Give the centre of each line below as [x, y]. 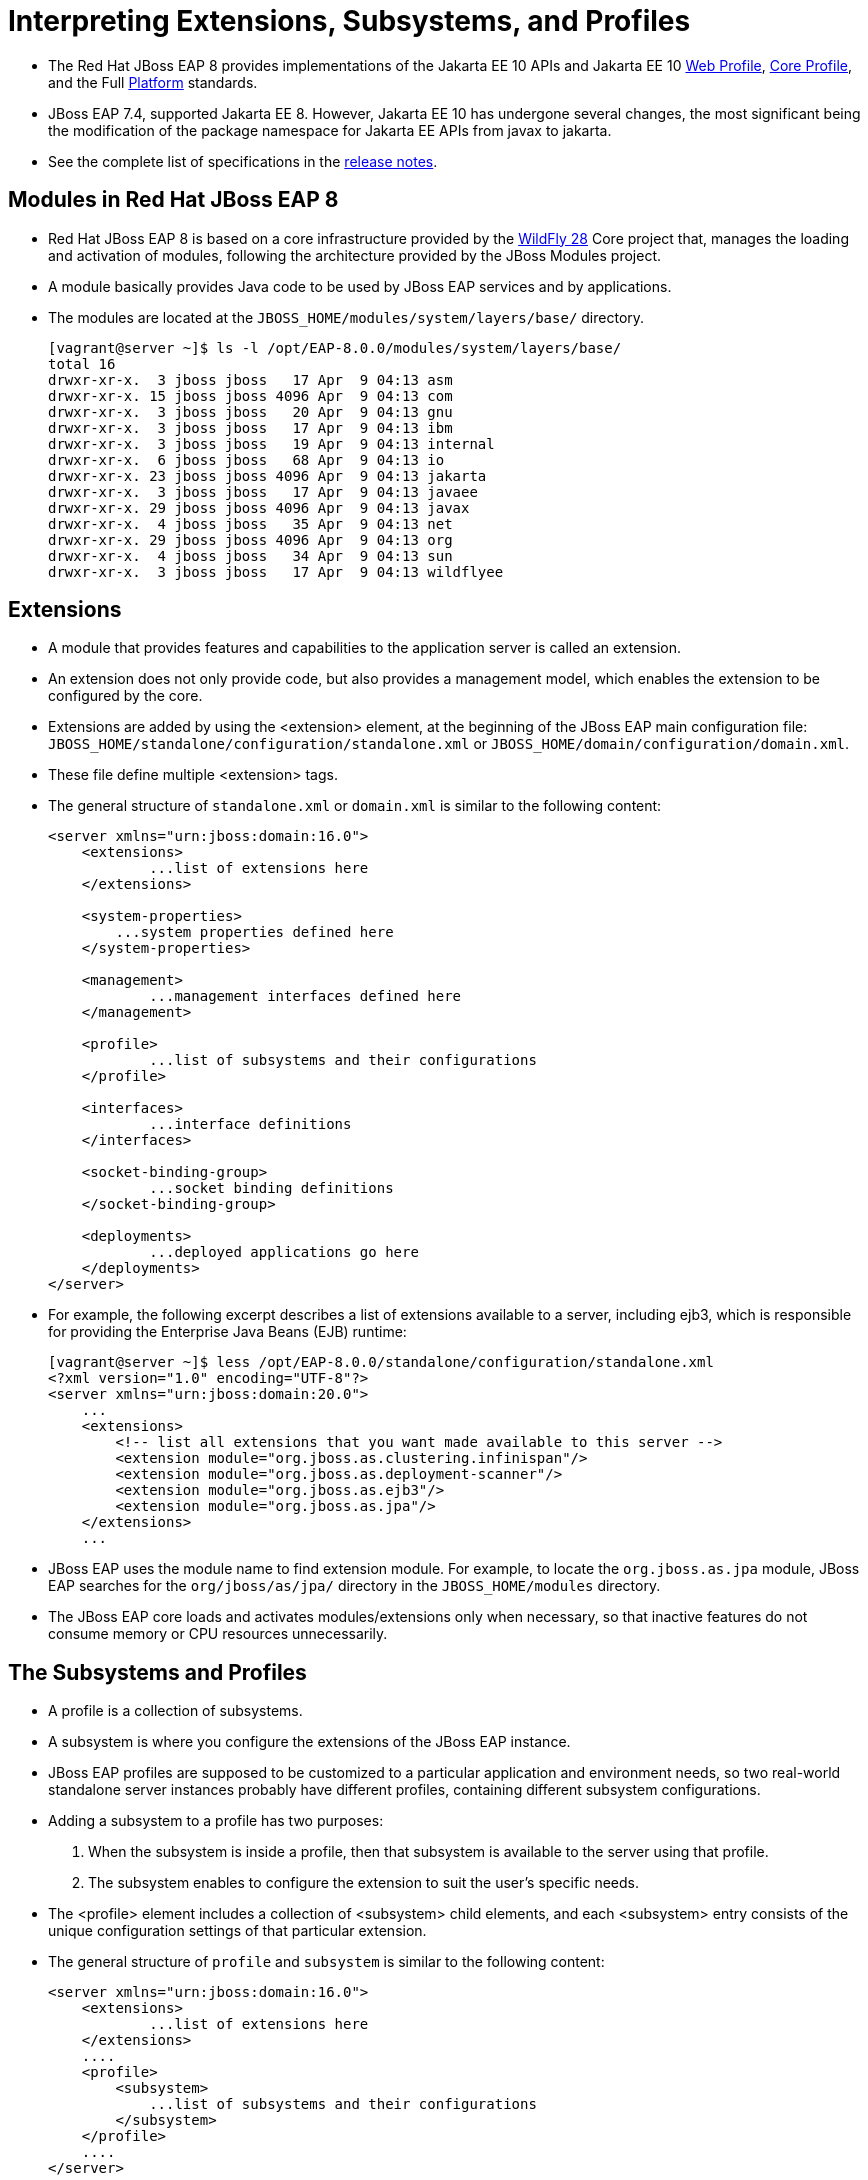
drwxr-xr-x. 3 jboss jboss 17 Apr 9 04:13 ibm [250, 427]
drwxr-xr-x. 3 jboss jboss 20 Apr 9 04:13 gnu [250, 411]
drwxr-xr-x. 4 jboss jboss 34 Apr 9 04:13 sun [250, 555]
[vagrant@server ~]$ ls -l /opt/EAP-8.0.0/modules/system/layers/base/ [335, 347]
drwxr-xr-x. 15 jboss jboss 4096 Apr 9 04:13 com [250, 395]
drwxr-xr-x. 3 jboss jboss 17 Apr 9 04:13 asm [250, 379]
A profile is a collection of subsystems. [175, 1711]
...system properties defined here [254, 932]
